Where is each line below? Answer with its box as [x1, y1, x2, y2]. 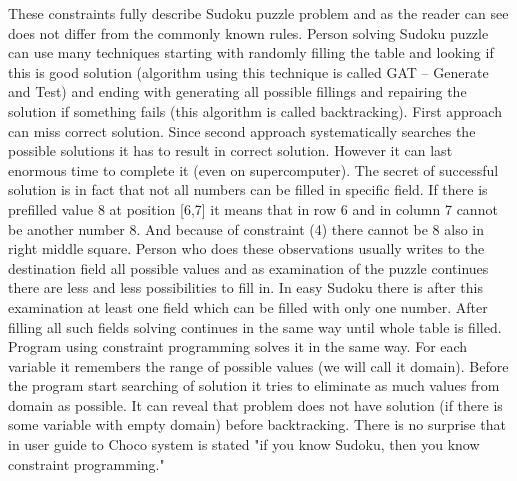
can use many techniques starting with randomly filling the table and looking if [8, 42, 494, 63]
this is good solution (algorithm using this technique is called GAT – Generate [8, 61, 489, 82]
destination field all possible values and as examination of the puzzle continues [8, 257, 489, 278]
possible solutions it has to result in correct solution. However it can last [8, 140, 453, 161]
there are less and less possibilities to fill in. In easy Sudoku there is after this [8, 277, 483, 298]
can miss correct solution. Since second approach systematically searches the [8, 120, 476, 141]
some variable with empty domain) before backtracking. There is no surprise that [8, 414, 506, 435]
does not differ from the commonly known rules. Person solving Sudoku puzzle [8, 22, 489, 43]
